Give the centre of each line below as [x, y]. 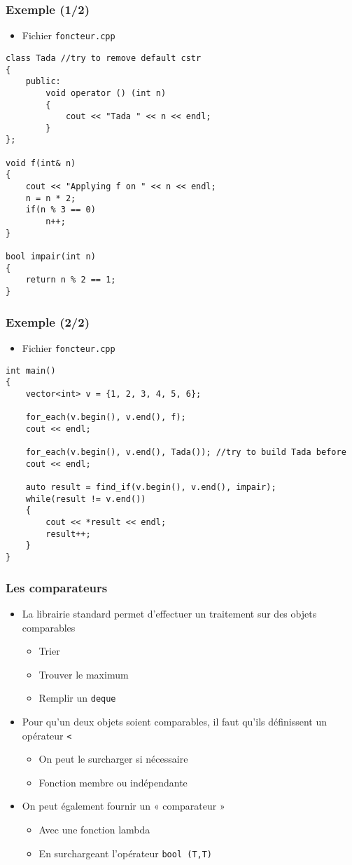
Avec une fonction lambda [94, 829]
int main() [31, 370]
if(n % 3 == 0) [61, 210]
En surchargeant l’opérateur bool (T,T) [126, 853]
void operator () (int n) [106, 93]
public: [43, 82]
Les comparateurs [57, 587]
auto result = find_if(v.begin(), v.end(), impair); [151, 488]
